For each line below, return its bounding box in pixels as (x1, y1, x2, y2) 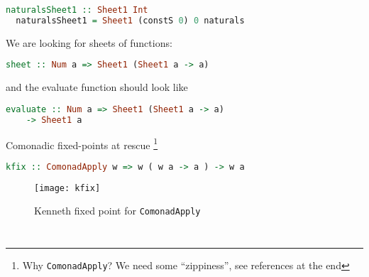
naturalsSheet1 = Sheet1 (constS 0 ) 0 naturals (16, 15, 245, 26)
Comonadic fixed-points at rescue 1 (6, 135, 158, 152)
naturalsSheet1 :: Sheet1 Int (6, 5, 148, 15)
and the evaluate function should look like (6, 80, 188, 94)
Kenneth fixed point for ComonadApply (34, 203, 201, 218)
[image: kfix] (34, 183, 101, 193)
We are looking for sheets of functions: (6, 35, 172, 50)
